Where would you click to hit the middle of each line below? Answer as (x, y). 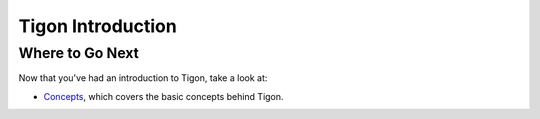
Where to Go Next (79, 53)
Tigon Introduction (97, 26)
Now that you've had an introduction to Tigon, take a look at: (143, 78)
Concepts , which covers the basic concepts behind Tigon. (163, 96)
